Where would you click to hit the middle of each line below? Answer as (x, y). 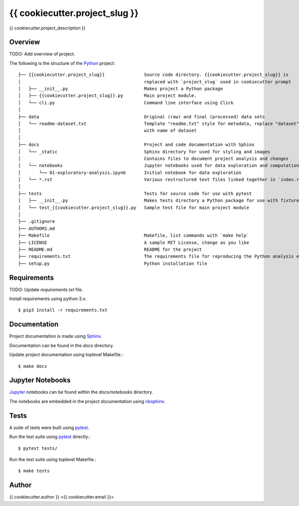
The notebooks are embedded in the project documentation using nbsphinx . (87, 401)
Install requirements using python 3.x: (48, 299)
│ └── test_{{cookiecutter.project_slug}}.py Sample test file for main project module (134, 208)
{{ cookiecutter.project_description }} (47, 28)
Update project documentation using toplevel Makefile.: (66, 355)
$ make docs (33, 366)
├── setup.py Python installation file (113, 263)
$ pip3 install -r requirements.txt (63, 310)
